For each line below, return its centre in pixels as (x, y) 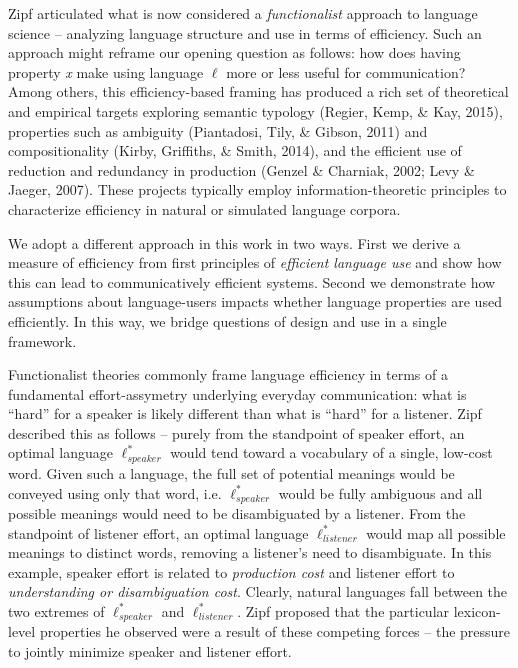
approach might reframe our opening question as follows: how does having (234, 52)
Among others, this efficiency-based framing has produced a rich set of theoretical (258, 91)
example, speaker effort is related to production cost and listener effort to (231, 571)
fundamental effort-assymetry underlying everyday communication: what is (237, 393)
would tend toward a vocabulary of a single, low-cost (331, 452)
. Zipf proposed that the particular (343, 610)
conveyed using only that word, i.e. (115, 492)
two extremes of (56, 610)
